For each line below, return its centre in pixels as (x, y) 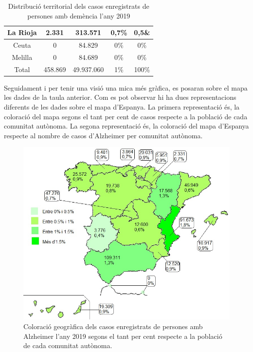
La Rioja (22, 32)
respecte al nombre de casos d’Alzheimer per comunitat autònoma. (103, 135)
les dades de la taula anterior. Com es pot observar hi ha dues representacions (120, 97)
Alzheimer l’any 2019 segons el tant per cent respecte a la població (123, 336)
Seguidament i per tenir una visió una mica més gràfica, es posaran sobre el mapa (126, 87)
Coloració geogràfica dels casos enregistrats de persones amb (113, 326)
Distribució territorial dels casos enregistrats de (79, 6)
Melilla (22, 57)
